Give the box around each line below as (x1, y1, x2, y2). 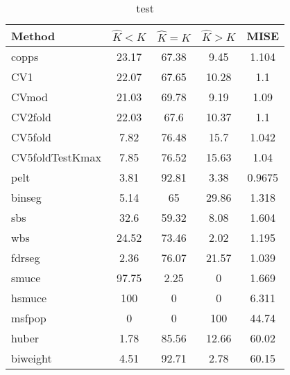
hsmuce (11, 290, 47, 306)
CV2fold (11, 109, 51, 125)
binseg (11, 189, 42, 205)
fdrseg (11, 250, 40, 265)
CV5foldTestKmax (11, 149, 101, 165)
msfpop (11, 310, 46, 326)
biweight (11, 350, 52, 366)
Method (11, 28, 56, 44)
